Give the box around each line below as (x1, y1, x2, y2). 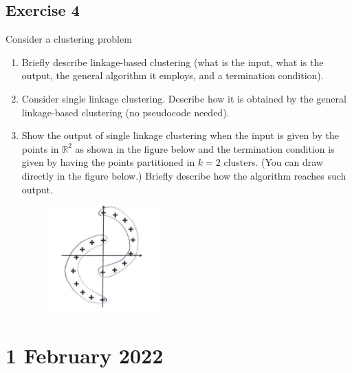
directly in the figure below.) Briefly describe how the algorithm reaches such (21, 168, 346, 182)
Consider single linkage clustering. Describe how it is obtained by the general (21, 91, 346, 105)
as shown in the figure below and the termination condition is (75, 141, 335, 156)
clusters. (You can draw (223, 155, 323, 169)
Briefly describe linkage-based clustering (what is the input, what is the (21, 54, 324, 69)
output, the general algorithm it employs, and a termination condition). (21, 68, 324, 83)
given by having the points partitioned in (21, 155, 195, 169)
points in (21, 141, 59, 156)
